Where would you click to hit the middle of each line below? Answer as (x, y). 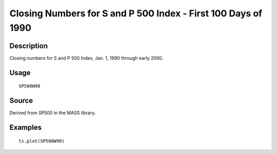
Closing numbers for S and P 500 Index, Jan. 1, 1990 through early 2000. (86, 58)
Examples (26, 127)
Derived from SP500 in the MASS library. (53, 113)
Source (21, 101)
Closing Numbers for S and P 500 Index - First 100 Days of (136, 13)
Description (29, 46)
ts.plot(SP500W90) (42, 141)
